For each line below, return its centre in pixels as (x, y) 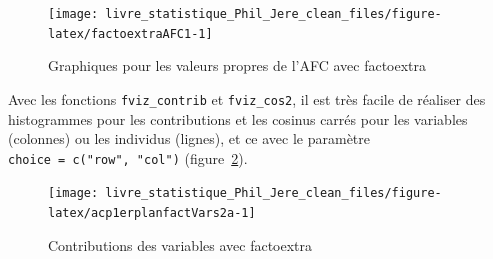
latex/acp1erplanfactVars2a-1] (152, 213)
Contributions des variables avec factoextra (180, 244)
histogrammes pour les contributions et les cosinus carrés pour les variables (238, 118)
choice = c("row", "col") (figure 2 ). (128, 157)
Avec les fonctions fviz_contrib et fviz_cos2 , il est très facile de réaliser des (247, 98)
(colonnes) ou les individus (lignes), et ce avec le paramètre (189, 138)
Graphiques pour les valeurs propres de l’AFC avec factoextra (237, 65)
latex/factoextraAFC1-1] (130, 33)
